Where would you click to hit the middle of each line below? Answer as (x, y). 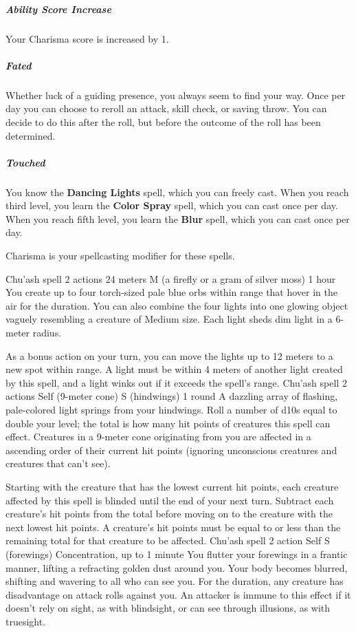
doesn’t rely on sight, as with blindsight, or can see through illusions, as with (168, 608)
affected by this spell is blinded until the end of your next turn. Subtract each (170, 500)
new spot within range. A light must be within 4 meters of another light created (174, 369)
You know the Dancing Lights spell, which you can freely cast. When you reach (177, 192)
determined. (31, 135)
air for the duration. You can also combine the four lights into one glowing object (177, 305)
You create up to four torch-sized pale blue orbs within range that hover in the (172, 292)
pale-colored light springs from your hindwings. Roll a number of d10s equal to (171, 409)
